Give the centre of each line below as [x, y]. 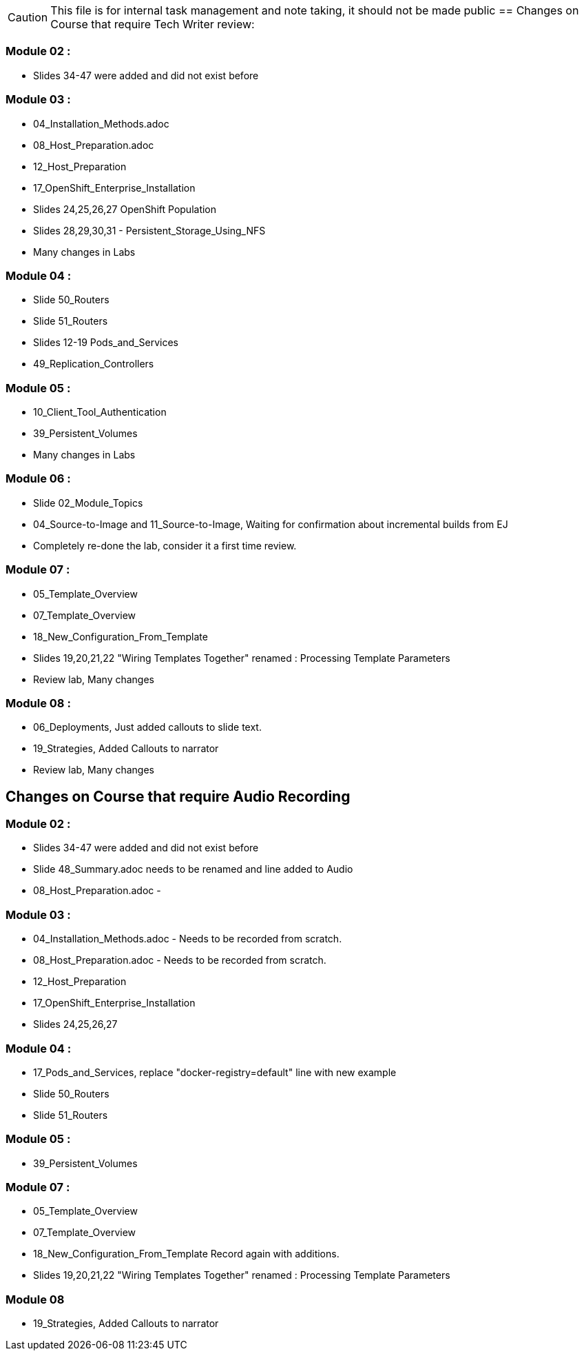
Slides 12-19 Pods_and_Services [106, 343]
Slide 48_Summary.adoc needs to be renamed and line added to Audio [193, 869]
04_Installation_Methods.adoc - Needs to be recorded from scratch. [188, 939]
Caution [28, 17]
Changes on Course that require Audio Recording [178, 796]
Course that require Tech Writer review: [153, 24]
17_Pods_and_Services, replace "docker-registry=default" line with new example [215, 1072]
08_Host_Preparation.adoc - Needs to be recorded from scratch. [180, 960]
